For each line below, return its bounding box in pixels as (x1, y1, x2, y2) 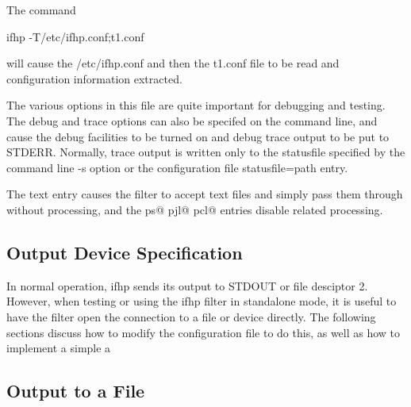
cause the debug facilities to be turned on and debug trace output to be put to (6, 128, 390, 144)
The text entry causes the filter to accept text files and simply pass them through (6, 186, 403, 202)
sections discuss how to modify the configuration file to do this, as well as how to (6, 324, 401, 340)
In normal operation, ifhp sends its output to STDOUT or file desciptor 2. (6, 277, 368, 294)
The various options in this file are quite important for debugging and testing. (6, 97, 386, 113)
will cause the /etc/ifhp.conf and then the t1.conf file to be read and (6, 55, 340, 71)
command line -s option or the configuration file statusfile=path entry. (6, 159, 348, 175)
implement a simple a (6, 340, 111, 356)
